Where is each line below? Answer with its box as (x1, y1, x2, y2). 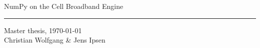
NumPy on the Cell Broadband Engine (4, 1, 123, 11)
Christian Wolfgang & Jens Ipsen (4, 35, 105, 45)
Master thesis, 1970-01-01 (4, 25, 82, 35)
